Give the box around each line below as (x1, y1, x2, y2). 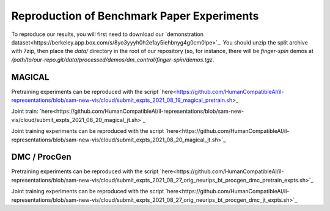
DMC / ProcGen (11, 152, 71, 162)
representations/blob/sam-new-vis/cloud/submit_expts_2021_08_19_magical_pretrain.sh (11, 96, 233, 104)
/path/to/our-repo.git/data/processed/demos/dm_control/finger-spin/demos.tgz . (11, 55, 215, 63)
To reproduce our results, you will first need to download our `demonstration (11, 30, 204, 38)
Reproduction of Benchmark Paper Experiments (11, 9, 259, 23)
